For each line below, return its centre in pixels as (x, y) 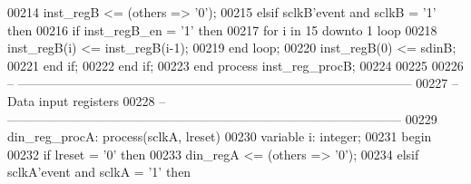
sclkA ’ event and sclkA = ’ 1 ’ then (99, 172)
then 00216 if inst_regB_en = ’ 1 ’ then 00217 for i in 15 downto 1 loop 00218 (222, 29)
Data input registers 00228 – (87, 100)
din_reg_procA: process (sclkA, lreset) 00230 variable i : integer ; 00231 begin (220, 136)
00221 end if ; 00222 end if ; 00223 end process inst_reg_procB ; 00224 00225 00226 (235, 65)
